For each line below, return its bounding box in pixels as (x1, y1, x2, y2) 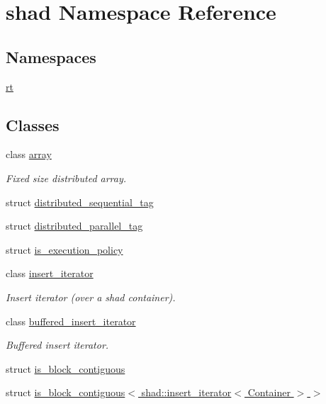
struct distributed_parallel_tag (6, 218, 143, 233)
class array (6, 147, 52, 162)
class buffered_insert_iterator (6, 313, 136, 328)
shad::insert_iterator (141, 385, 232, 400)
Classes (6, 113, 60, 135)
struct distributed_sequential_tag (6, 194, 154, 209)
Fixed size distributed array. (6, 170, 127, 185)
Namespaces (6, 45, 96, 67)
